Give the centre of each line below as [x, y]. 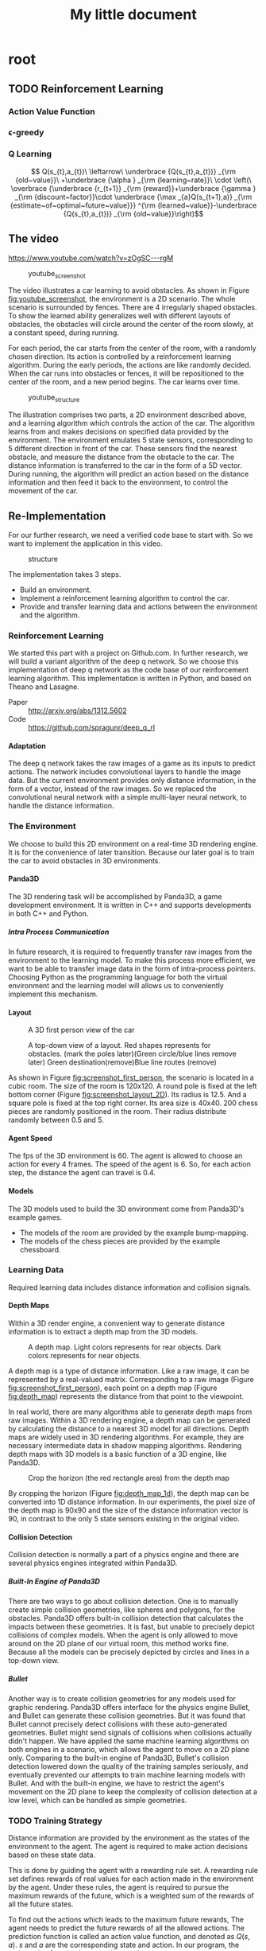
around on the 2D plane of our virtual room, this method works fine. [118, 1644]
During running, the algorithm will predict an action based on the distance [129, 474]
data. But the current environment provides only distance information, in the [132, 781]
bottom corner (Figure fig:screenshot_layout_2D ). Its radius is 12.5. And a [128, 1095]
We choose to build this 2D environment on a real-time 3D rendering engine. [133, 843]
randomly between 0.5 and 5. [56, 1120]
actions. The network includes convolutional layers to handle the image [125, 772]
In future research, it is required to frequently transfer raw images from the [130, 952]
